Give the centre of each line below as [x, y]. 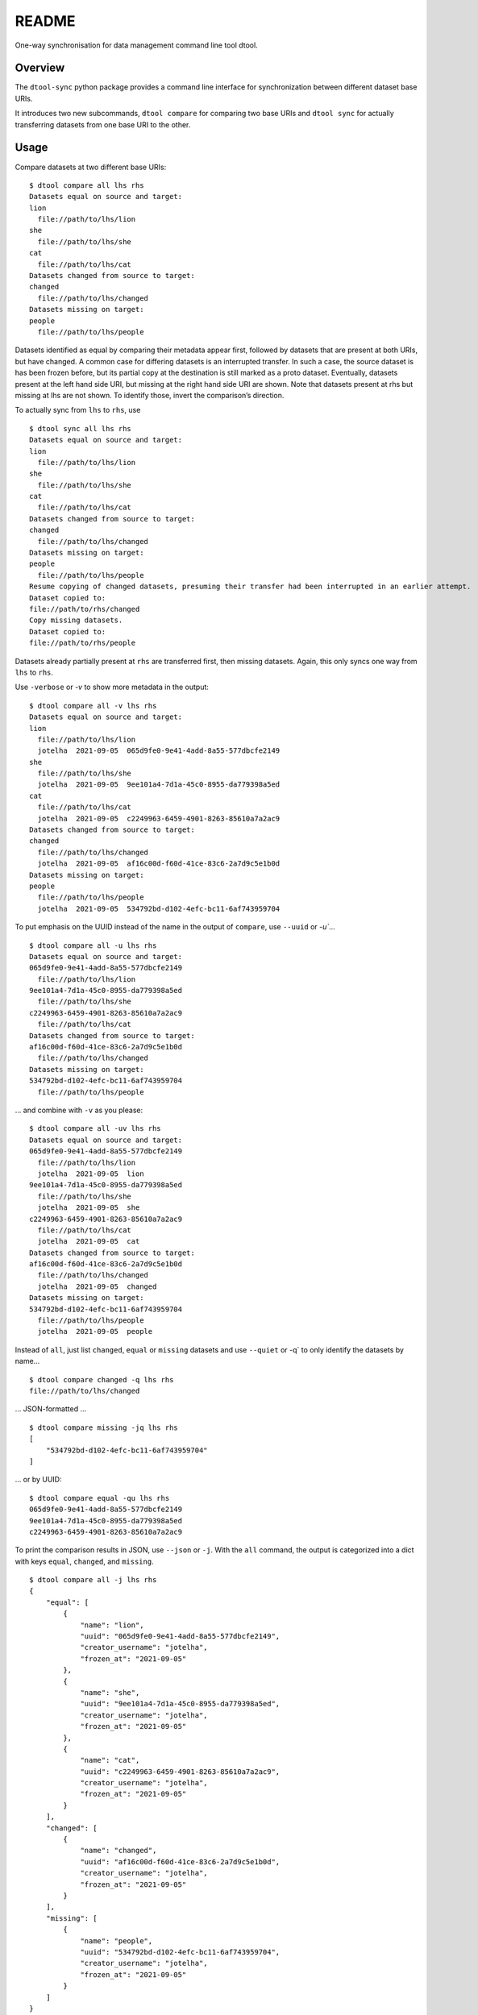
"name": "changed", [118, 1851]
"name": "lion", [112, 1625]
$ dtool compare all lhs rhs [87, 185]
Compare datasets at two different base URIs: [91, 167]
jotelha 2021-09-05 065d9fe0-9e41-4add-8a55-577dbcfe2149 [159, 751]
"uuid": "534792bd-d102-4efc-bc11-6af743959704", [180, 1952]
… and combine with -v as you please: [79, 1110]
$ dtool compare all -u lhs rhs [93, 945]
